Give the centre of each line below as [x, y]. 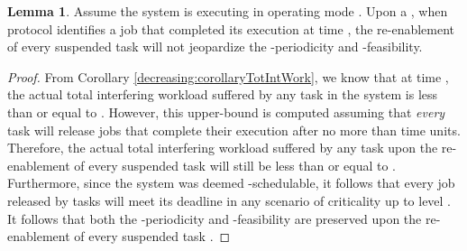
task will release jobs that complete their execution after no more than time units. [234, 130]
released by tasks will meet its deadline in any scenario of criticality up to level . [229, 200]
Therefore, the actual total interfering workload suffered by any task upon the [223, 148]
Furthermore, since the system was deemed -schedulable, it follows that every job [231, 183]
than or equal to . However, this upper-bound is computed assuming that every [226, 112]
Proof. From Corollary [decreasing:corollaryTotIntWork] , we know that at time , [228, 76]
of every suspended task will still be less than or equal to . [235, 165]
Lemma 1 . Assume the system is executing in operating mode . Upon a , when [228, 11]
